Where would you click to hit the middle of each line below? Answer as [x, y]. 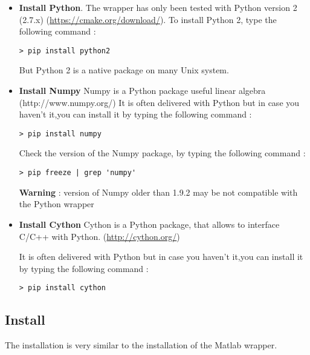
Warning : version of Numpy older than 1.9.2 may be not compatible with [158, 192]
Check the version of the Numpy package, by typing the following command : [162, 153]
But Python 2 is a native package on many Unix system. [124, 70]
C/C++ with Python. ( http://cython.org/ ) [99, 236]
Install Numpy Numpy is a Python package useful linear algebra [142, 91]
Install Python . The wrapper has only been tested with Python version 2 [158, 7]
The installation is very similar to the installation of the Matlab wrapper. [141, 345]
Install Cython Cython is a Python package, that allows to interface [149, 224]
